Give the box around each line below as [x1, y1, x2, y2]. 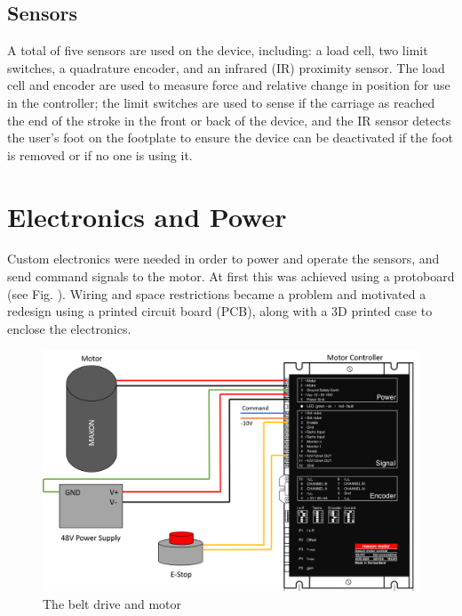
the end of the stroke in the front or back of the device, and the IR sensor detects [7, 110, 451, 129]
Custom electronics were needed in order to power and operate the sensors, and [7, 249, 440, 268]
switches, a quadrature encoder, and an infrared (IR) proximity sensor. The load [7, 58, 445, 77]
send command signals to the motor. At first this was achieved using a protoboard [7, 267, 455, 286]
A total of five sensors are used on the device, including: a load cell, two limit [7, 41, 428, 60]
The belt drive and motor [43, 594, 182, 612]
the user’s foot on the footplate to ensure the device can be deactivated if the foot [7, 128, 453, 147]
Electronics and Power [7, 198, 287, 234]
